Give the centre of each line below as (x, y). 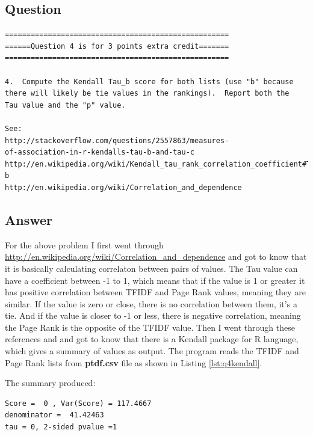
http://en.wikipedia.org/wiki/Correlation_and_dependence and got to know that (156, 256)
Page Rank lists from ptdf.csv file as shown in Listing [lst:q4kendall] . (134, 362)
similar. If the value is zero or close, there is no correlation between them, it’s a (151, 303)
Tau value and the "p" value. (65, 105)
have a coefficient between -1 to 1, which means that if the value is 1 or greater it (155, 280)
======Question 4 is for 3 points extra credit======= (117, 46)
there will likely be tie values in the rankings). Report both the (147, 94)
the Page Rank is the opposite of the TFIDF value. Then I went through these (150, 327)
